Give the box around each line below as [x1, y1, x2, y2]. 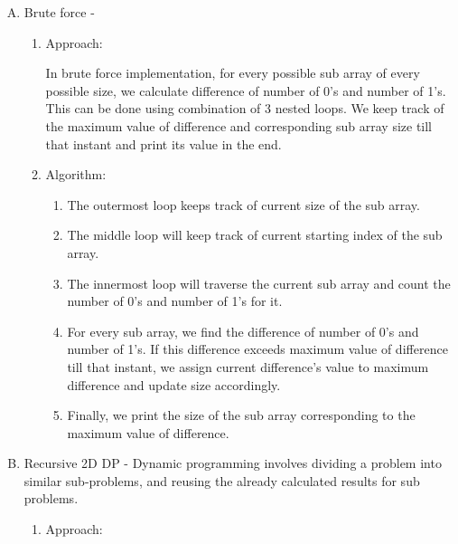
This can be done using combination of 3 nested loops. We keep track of [45, 99, 444, 118]
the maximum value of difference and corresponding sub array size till [45, 116, 433, 135]
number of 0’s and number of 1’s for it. [67, 291, 283, 310]
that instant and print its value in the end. [45, 134, 282, 153]
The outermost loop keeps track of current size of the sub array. [67, 195, 420, 214]
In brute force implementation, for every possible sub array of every [45, 63, 420, 82]
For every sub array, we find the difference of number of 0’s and [67, 321, 419, 340]
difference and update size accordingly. [67, 375, 281, 394]
